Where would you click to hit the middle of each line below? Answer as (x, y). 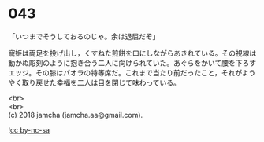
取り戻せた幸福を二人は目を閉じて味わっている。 (101, 82)
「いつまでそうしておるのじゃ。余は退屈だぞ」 (84, 36)
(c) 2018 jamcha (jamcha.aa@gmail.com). (76, 115)
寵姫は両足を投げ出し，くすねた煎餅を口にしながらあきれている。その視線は (132, 53)
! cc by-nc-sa (29, 129)
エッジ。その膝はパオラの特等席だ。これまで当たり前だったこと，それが (125, 72)
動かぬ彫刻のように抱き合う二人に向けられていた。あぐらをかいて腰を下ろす (132, 63)
